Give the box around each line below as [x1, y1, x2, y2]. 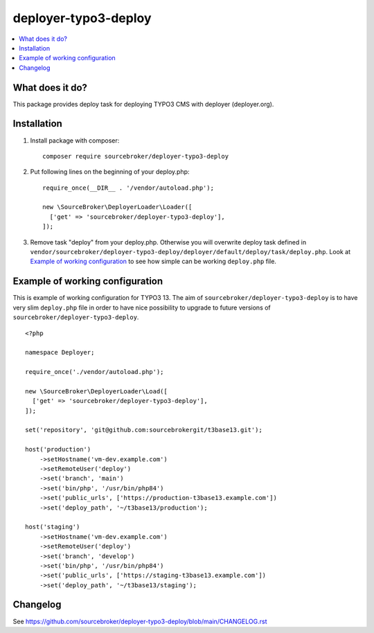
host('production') [25, 445, 91, 454]
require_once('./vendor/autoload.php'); [25, 368, 164, 376]
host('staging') [25, 523, 80, 531]
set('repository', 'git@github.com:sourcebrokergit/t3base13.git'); [25, 426, 262, 434]
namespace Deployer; [25, 348, 95, 357]
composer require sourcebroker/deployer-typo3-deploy [42, 152, 229, 160]
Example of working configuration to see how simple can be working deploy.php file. [30, 257, 277, 266]
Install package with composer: [30, 136, 120, 145]
